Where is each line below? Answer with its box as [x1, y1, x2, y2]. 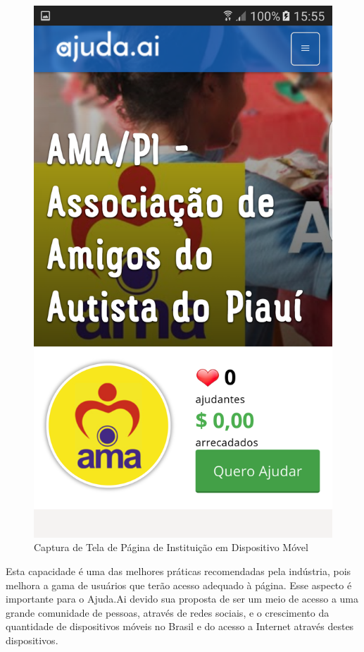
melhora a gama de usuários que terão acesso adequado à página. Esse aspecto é [6, 577, 352, 592]
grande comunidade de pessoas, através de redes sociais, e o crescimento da [6, 605, 330, 620]
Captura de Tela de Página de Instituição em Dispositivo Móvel [34, 540, 308, 555]
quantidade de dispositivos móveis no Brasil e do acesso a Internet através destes [6, 619, 354, 634]
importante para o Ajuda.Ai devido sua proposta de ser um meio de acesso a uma [6, 591, 359, 606]
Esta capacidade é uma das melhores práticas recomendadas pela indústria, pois [6, 563, 351, 578]
